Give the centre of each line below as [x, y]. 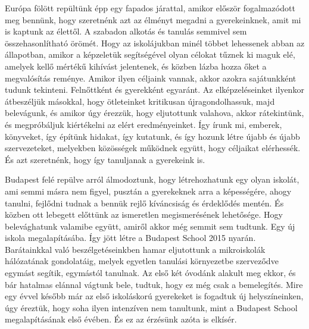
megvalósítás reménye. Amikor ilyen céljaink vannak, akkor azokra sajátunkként [151, 78]
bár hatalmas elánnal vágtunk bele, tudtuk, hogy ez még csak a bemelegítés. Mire [154, 284]
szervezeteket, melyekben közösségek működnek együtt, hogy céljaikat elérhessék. [153, 148]
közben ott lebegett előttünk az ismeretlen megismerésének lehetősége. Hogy [144, 214]
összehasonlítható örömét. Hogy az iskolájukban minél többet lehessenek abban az [155, 43]
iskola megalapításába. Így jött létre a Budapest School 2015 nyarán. [130, 238]
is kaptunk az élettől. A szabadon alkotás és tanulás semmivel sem [126, 31]
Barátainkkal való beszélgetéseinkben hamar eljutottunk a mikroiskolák [135, 249]
